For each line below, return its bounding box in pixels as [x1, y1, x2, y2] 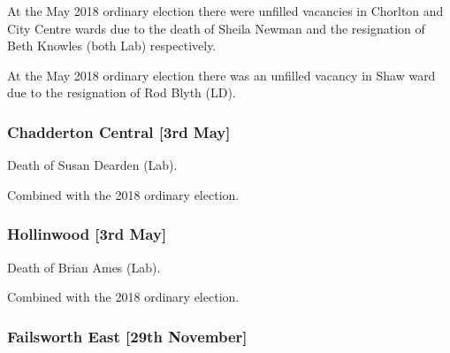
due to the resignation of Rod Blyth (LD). [7, 83, 236, 102]
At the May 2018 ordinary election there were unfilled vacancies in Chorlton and [7, 2, 444, 19]
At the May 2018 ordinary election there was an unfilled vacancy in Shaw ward [7, 65, 436, 84]
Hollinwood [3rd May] [7, 223, 167, 245]
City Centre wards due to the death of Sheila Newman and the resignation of [7, 19, 425, 37]
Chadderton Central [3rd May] [7, 120, 231, 142]
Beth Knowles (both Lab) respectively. [7, 36, 217, 55]
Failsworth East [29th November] [7, 325, 248, 347]
